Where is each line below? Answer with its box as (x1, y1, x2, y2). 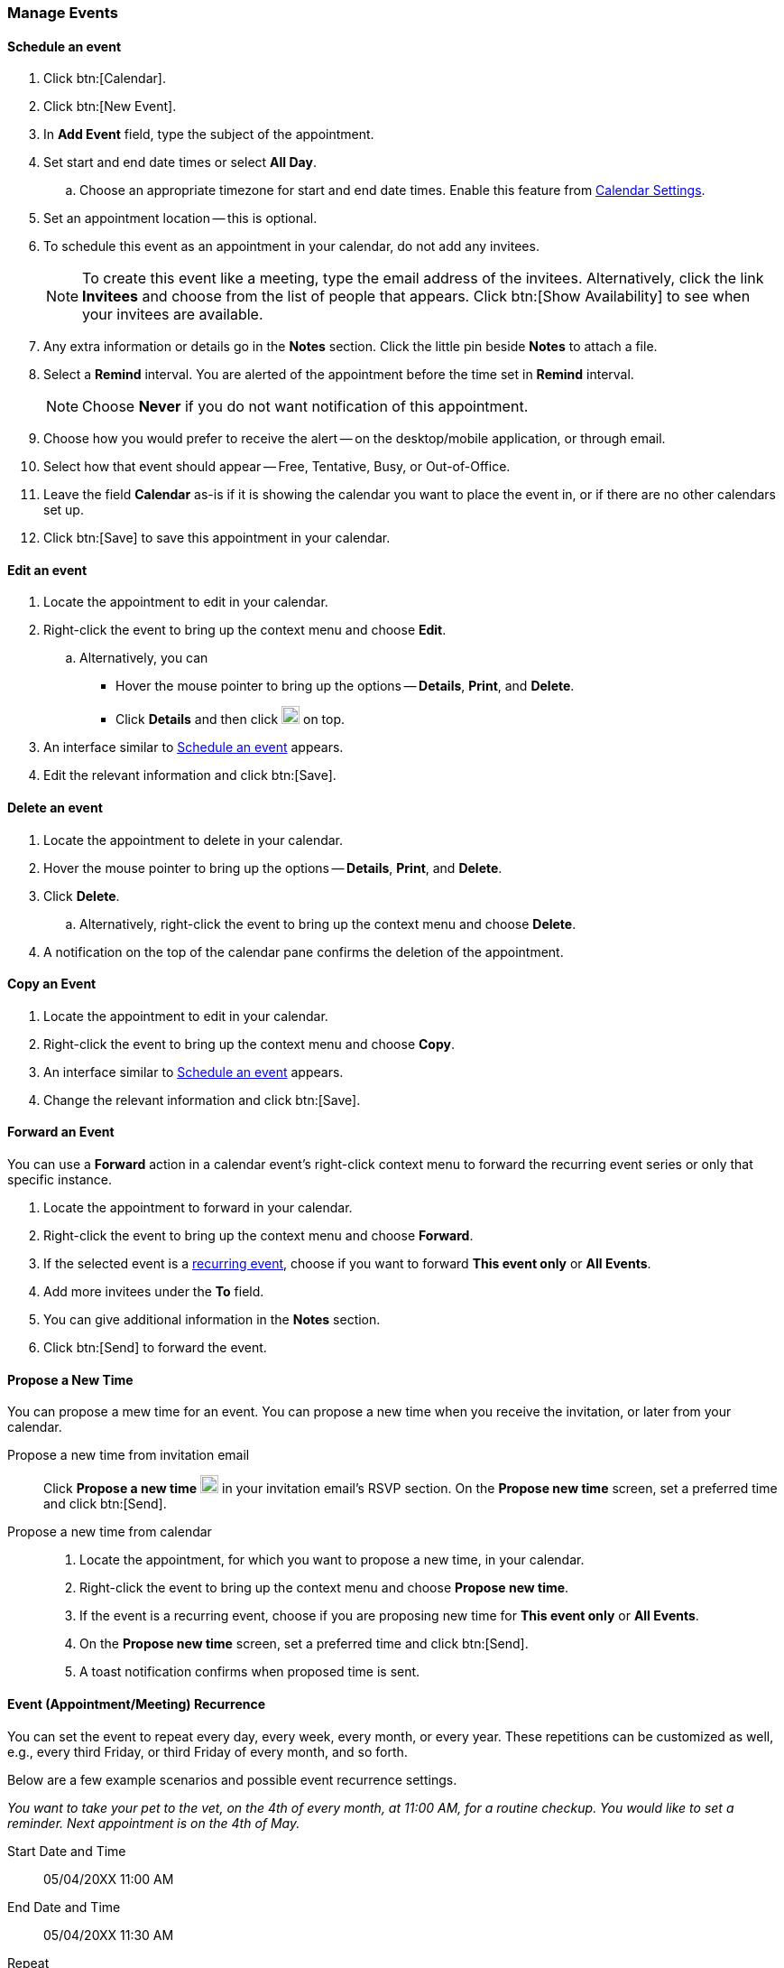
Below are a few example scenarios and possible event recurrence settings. (7, 1771, 457, 1787)
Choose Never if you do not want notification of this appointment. (82, 397, 529, 416)
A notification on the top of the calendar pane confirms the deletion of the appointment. (43, 943, 564, 960)
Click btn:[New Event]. (43, 98, 177, 115)
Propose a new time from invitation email (7, 1447, 250, 1463)
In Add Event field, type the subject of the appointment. (43, 126, 374, 143)
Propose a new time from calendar (7, 1524, 212, 1540)
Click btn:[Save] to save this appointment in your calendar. (43, 530, 391, 546)
